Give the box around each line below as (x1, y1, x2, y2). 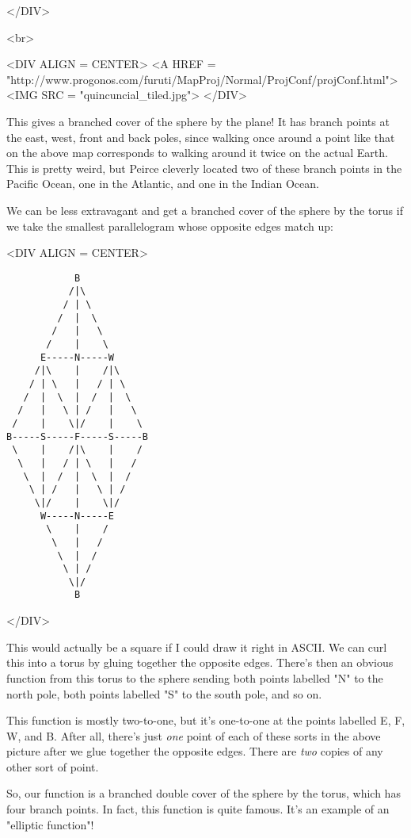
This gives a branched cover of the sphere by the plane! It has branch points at (6, 113, 390, 129)
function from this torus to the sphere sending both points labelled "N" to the (6, 669, 383, 686)
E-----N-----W (40, 351, 115, 363)
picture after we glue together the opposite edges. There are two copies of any (6, 743, 383, 760)
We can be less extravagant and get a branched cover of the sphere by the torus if (6, 201, 403, 218)
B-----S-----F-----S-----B (6, 430, 148, 442)
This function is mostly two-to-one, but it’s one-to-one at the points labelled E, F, (6, 712, 405, 729)
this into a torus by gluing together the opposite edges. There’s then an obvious (6, 654, 394, 671)
